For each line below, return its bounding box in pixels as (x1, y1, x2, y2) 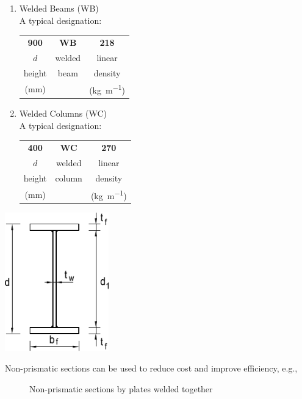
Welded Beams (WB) (19, 2, 99, 14)
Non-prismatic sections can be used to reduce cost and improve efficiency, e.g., (5, 362, 298, 375)
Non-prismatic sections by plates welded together (29, 382, 213, 395)
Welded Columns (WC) (19, 107, 107, 120)
